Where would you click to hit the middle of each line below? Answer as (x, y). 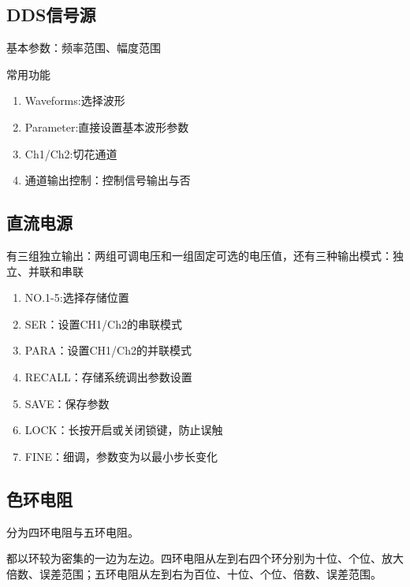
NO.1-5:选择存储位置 (77, 297)
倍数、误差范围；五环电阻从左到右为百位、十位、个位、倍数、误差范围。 (194, 573)
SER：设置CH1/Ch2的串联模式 (103, 323)
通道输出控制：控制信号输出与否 (108, 180)
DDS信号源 (51, 15)
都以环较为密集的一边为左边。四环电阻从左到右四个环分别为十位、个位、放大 (205, 558)
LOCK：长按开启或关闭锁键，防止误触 (124, 430)
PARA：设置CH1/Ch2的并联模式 (108, 350)
